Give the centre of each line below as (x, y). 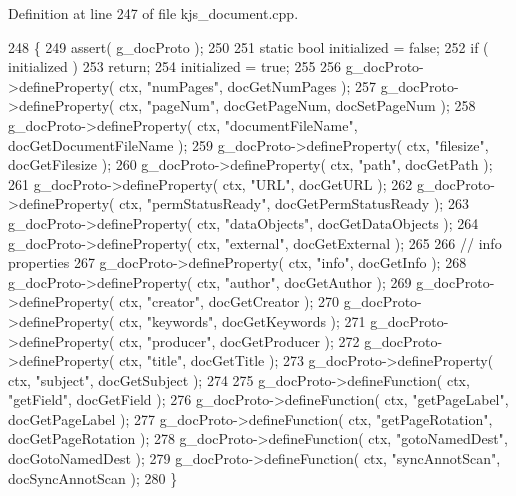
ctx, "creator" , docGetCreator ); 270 (229, 301)
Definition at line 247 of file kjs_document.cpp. (153, 13)
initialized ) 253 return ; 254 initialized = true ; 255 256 (175, 66)
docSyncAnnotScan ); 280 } (93, 477)
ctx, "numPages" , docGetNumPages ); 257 (248, 85)
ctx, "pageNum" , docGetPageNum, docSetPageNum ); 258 (297, 105)
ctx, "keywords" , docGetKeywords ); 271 (242, 320)
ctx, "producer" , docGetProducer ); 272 (239, 340)
